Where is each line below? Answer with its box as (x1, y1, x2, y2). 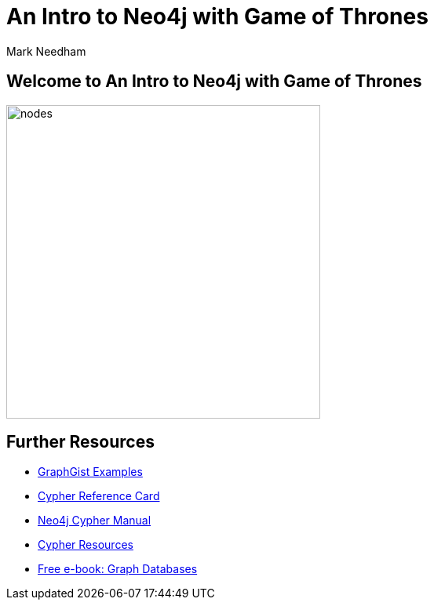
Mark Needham (6, 44, 86, 58)
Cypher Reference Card (38, 489, 160, 503)
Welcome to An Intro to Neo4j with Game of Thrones (6, 71, 422, 92)
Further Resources (6, 432, 155, 452)
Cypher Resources (38, 538, 133, 552)
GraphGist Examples (38, 465, 143, 479)
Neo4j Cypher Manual (38, 513, 151, 528)
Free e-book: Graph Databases (38, 562, 198, 576)
